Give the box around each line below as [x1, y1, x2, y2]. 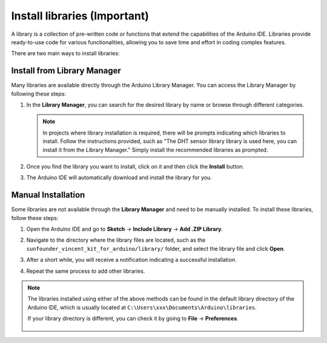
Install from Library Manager [11, 65, 121, 76]
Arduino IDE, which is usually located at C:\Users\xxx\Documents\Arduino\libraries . [27, 304, 257, 311]
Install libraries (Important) [11, 9, 150, 22]
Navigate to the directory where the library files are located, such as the [26, 236, 206, 244]
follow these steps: [11, 214, 59, 221]
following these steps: [11, 90, 67, 97]
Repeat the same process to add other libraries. [26, 267, 145, 275]
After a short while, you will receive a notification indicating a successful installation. [26, 256, 237, 264]
